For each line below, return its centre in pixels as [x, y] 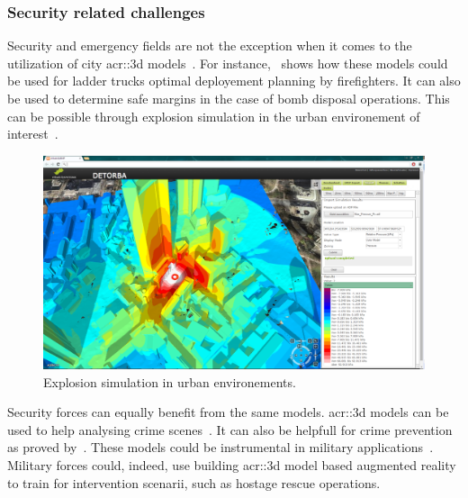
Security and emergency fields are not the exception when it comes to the [210, 45]
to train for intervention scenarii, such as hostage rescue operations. [194, 482]
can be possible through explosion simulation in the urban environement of [214, 116]
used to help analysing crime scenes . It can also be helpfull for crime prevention [230, 429]
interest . [33, 134]
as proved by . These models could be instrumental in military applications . [220, 447]
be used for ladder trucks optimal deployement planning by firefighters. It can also [234, 81]
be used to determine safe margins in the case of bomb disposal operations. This [229, 98]
